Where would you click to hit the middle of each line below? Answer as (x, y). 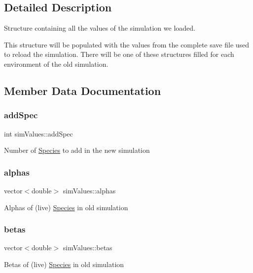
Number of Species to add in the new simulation (77, 150)
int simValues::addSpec (38, 133)
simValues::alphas (89, 190)
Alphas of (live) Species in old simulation (66, 207)
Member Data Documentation (83, 90)
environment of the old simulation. (56, 64)
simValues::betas (88, 248)
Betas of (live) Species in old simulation (64, 264)
